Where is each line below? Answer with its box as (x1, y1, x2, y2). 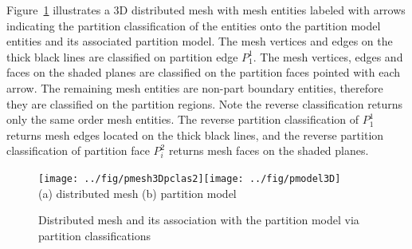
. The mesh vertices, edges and (253, 48, 403, 65)
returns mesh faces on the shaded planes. (168, 142, 369, 159)
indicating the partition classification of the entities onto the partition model (6, 17, 381, 34)
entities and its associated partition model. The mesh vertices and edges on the (6, 33, 393, 49)
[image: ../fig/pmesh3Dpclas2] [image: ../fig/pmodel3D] (38, 172, 341, 184)
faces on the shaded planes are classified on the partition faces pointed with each (6, 64, 401, 81)
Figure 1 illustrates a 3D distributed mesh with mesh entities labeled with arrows (6, 2, 406, 18)
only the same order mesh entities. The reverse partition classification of (6, 111, 359, 128)
